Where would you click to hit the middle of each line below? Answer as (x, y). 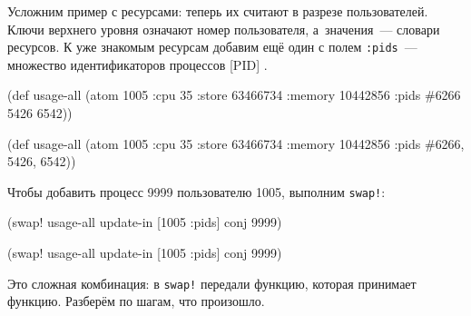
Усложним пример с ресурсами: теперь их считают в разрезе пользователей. (218, 11)
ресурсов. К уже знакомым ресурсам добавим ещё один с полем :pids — (212, 47)
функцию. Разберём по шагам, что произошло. (136, 301)
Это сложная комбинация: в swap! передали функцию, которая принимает (212, 283)
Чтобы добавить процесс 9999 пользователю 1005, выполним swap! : (196, 191)
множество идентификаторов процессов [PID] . (137, 64)
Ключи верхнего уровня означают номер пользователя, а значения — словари (224, 29)
